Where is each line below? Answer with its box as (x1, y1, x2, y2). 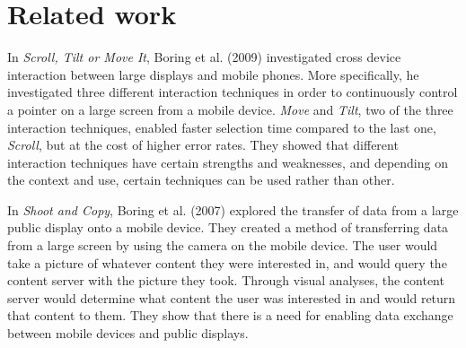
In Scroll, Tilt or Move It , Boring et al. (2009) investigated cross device (7, 48, 401, 66)
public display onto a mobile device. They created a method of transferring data (7, 218, 449, 237)
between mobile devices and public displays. (7, 324, 249, 343)
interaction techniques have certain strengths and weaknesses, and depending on (7, 152, 448, 171)
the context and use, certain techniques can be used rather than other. (7, 170, 395, 189)
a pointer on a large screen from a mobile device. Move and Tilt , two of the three (7, 100, 453, 118)
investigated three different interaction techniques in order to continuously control (7, 83, 458, 101)
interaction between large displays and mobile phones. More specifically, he (7, 65, 419, 83)
